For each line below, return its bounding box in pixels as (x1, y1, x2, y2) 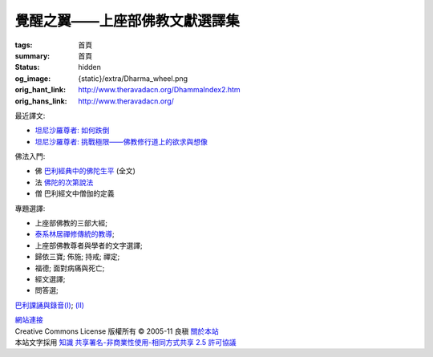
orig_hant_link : (14, 85, 67, 95)
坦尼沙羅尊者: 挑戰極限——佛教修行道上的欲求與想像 (34, 136, 208, 146)
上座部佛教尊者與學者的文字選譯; (34, 241, 144, 250)
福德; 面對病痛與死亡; (34, 263, 105, 273)
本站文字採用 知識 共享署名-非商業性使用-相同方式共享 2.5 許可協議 (14, 337, 237, 347)
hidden (78, 63, 102, 72)
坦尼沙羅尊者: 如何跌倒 (34, 125, 110, 136)
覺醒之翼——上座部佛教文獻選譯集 (14, 12, 241, 30)
